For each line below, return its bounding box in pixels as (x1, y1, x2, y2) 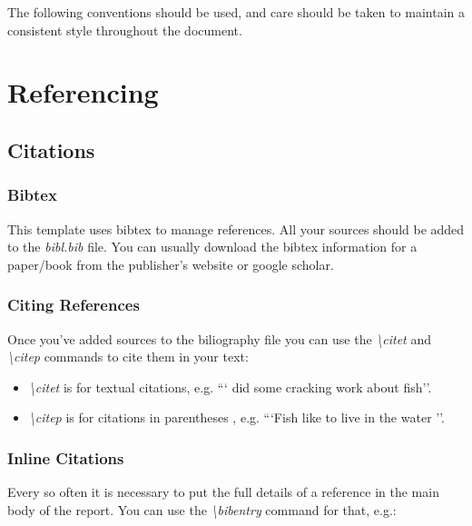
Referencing (7, 74, 159, 111)
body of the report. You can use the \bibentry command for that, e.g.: (7, 500, 397, 519)
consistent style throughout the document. (7, 20, 242, 39)
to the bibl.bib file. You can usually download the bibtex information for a (7, 237, 418, 256)
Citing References (7, 293, 140, 316)
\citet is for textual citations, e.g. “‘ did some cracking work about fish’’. (28, 377, 432, 396)
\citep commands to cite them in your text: (7, 347, 249, 366)
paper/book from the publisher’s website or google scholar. (7, 254, 334, 273)
